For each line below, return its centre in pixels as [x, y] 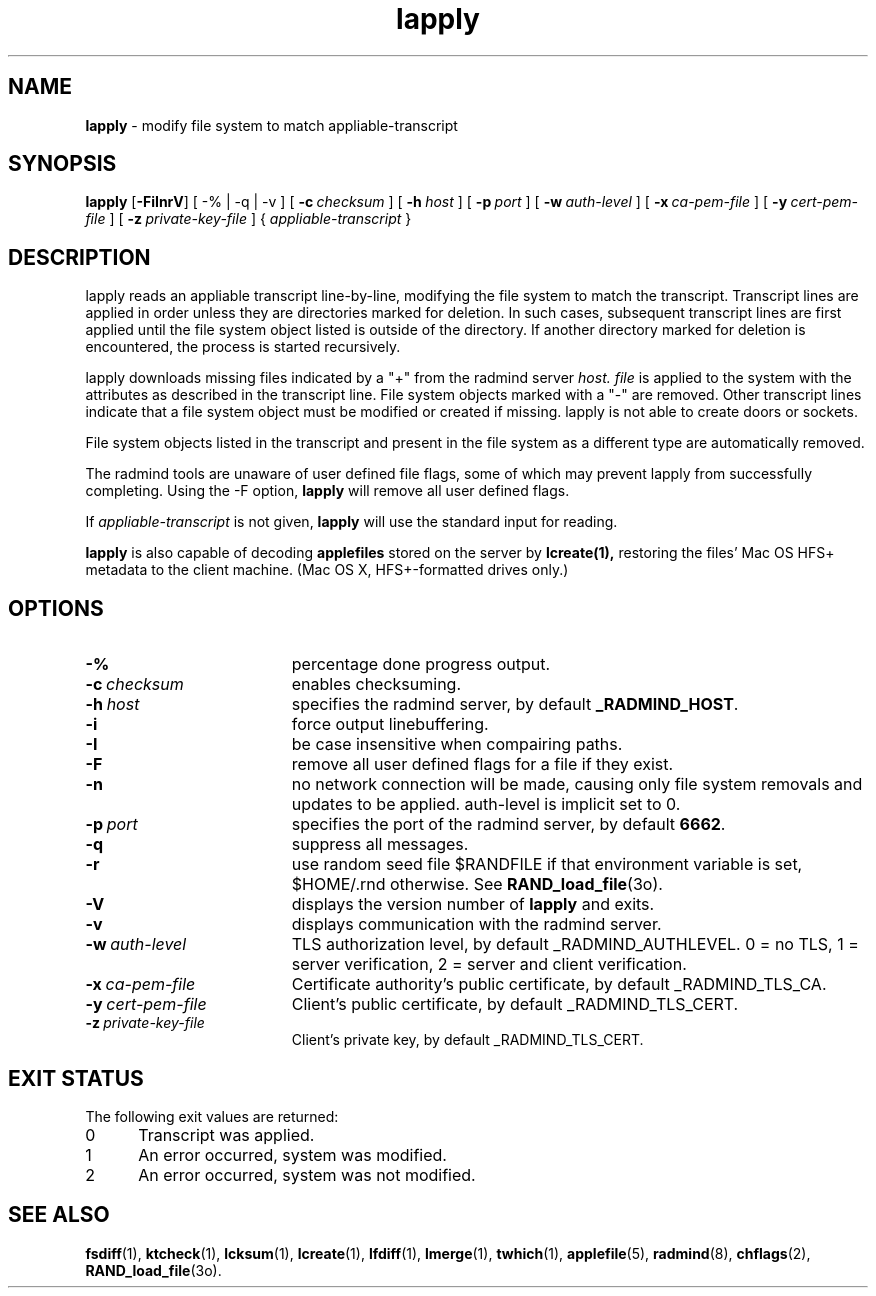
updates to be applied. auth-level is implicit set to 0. [486, 804]
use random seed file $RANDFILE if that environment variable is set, [547, 864]
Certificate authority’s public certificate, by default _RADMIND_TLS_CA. [559, 984]
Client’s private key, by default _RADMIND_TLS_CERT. [467, 1040]
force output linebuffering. [390, 724]
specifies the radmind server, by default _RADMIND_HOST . [515, 704]
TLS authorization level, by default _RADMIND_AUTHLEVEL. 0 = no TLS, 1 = [575, 944]
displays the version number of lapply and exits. [473, 904]
